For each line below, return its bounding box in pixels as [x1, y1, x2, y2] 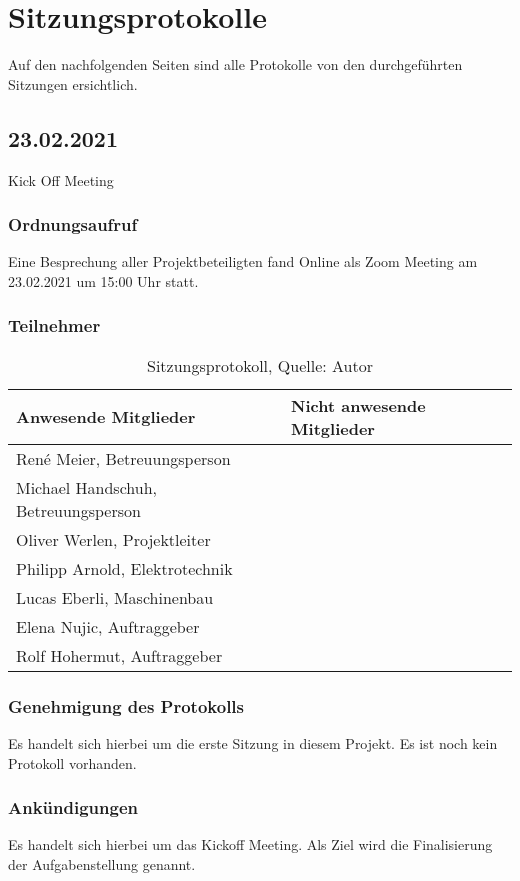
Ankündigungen [8, 795, 138, 820]
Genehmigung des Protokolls [8, 693, 244, 718]
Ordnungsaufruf [8, 212, 138, 237]
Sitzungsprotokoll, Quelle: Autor [146, 353, 373, 377]
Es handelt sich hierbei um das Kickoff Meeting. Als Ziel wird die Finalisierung [8, 834, 493, 855]
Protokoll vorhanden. [8, 752, 137, 773]
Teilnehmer [8, 313, 101, 338]
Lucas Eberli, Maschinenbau [16, 585, 214, 609]
